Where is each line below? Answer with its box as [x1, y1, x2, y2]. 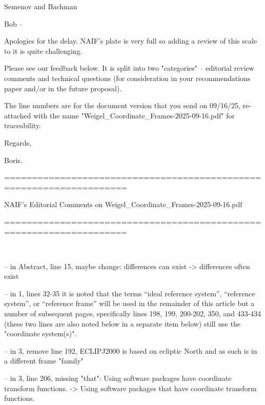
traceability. [4, 120, 42, 131]
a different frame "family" [4, 355, 84, 366]
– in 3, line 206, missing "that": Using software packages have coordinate [4, 373, 232, 383]
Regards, [4, 137, 32, 148]
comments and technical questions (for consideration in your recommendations [4, 72, 251, 83]
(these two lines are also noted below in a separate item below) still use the [4, 318, 240, 329]
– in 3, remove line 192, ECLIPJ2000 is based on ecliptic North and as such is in [4, 345, 257, 356]
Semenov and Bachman [4, 1, 77, 11]
